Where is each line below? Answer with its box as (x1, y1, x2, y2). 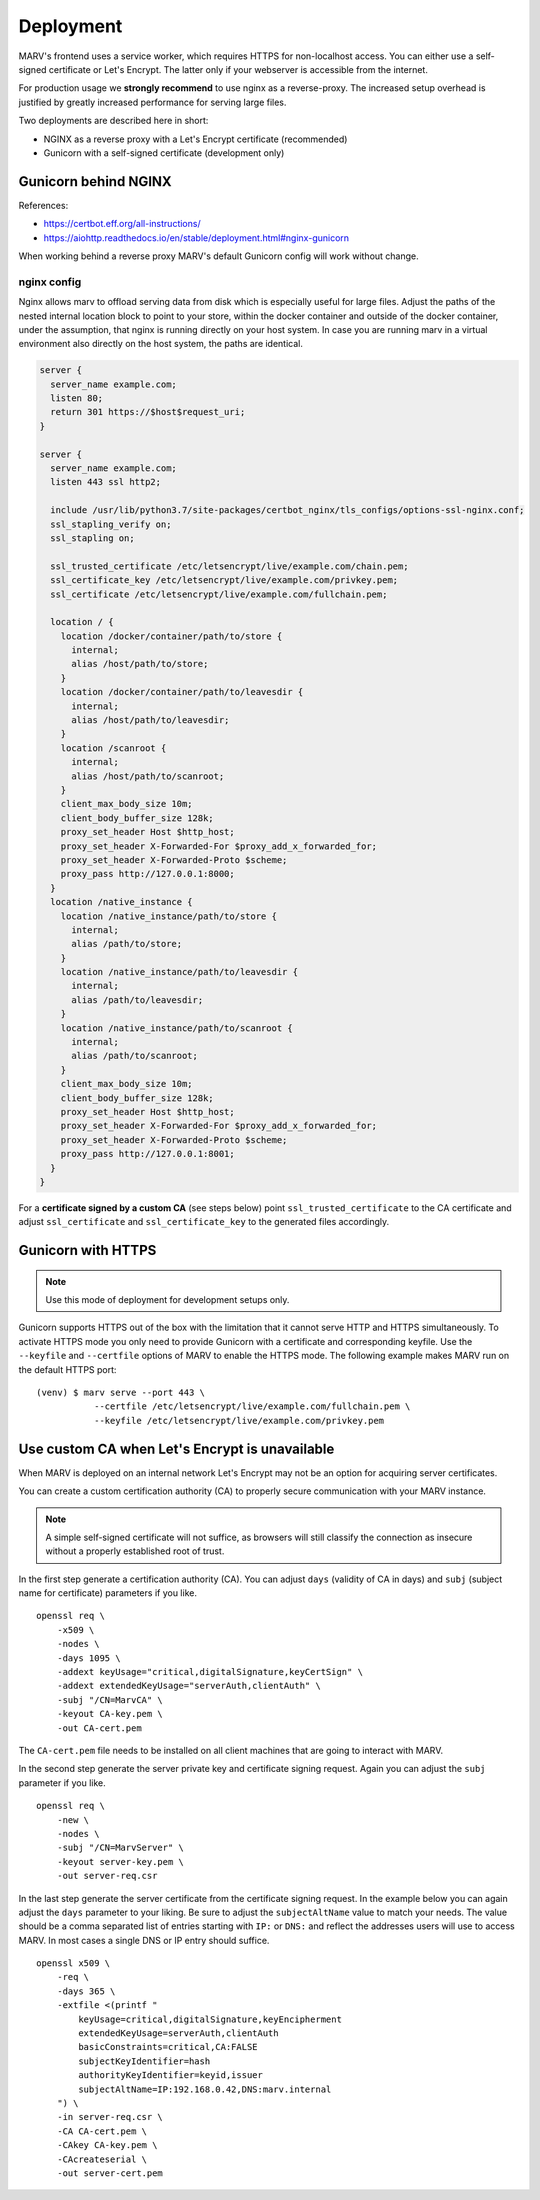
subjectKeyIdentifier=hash (78, 2055, 211, 2067)
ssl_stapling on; (50, 532, 135, 544)
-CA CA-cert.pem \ (56, 2125, 148, 2137)
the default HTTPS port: (18, 1363, 117, 1375)
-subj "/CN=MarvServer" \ (56, 1842, 185, 1854)
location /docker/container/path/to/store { (60, 630, 283, 642)
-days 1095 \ (56, 1652, 121, 1664)
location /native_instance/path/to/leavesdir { (60, 966, 299, 978)
